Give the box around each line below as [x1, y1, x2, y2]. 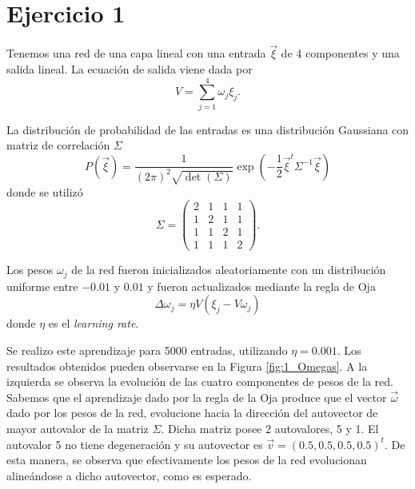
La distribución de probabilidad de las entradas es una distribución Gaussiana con [6, 121, 409, 137]
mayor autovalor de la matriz [6, 419, 149, 436]
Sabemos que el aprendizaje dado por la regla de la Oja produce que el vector [6, 388, 387, 405]
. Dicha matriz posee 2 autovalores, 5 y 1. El [161, 419, 379, 436]
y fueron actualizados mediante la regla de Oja [147, 277, 376, 294]
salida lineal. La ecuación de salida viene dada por [6, 60, 253, 77]
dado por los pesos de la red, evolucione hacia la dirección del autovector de [6, 404, 378, 421]
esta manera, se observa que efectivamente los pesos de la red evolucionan [6, 451, 367, 468]
